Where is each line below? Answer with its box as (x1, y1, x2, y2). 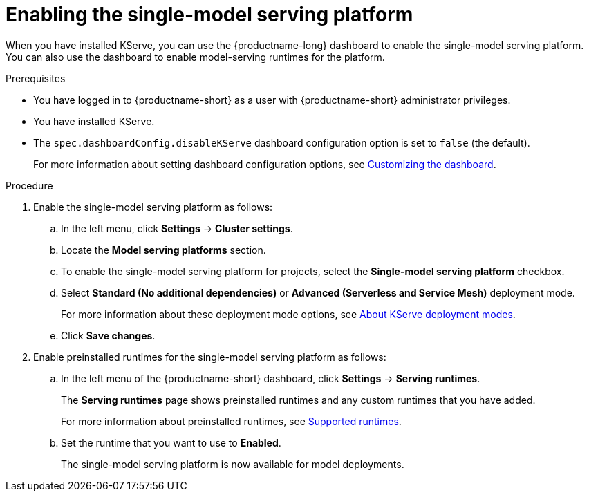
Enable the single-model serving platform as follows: (33, 200, 273, 213)
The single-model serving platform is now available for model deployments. (61, 458, 404, 470)
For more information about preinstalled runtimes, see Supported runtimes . (61, 415, 402, 427)
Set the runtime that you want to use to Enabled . (61, 436, 281, 449)
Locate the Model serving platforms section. (61, 243, 266, 256)
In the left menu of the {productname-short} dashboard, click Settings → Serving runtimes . (61, 372, 480, 384)
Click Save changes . (61, 329, 156, 341)
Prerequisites (6, 72, 66, 84)
